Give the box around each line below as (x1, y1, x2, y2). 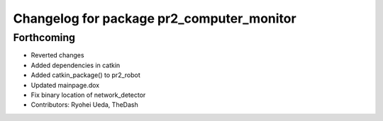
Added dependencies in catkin (30, 61, 121, 69)
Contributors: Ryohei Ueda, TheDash (30, 100, 138, 109)
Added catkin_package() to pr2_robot (30, 71, 141, 79)
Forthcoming (13, 31, 76, 44)
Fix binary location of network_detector (30, 91, 146, 99)
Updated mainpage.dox (30, 81, 99, 89)
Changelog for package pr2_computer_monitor (13, 11, 297, 26)
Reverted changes (30, 51, 84, 59)
